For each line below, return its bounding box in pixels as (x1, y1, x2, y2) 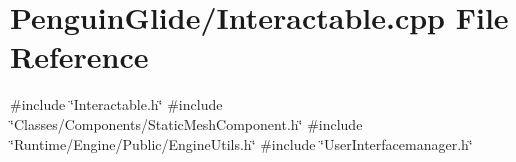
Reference (10, 36, 149, 77)
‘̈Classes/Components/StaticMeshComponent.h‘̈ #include (10, 113, 363, 134)
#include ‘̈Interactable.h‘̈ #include (10, 94, 223, 115)
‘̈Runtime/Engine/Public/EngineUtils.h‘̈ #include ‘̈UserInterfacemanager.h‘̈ (10, 133, 473, 154)
